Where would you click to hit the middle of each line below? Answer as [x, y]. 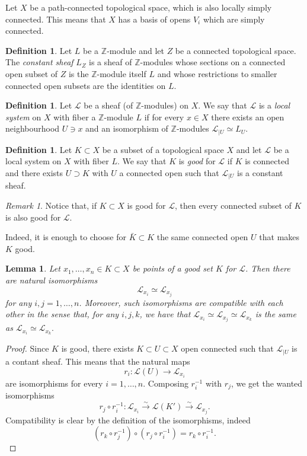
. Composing [166, 383]
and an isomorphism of [127, 128]
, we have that [165, 314]
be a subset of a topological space [163, 149]
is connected [267, 161]
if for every [164, 117]
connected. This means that [56, 19]
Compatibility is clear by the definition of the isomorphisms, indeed [128, 420]
